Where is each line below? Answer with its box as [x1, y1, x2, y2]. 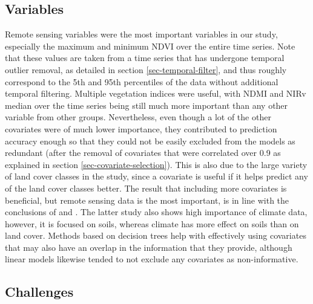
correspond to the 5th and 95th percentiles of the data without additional [5, 75, 278, 88]
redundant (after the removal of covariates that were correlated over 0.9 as [5, 146, 281, 159]
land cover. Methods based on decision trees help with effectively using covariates [5, 229, 306, 242]
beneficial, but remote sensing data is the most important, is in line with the [5, 193, 289, 206]
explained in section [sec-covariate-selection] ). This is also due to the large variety [5, 158, 308, 170]
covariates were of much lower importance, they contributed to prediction [5, 122, 277, 135]
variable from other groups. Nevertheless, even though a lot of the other [5, 111, 271, 123]
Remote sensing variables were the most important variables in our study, [5, 28, 278, 40]
